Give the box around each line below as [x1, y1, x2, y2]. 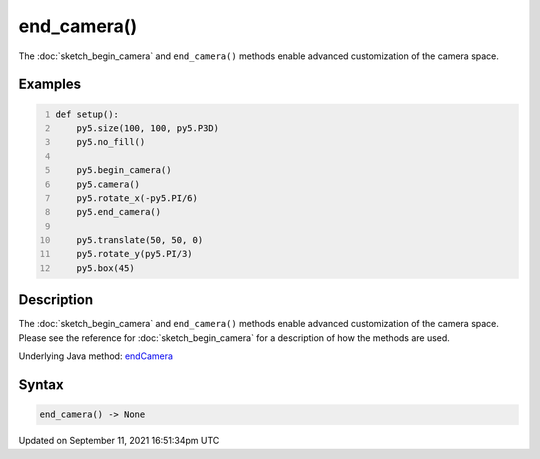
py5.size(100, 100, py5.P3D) [76, 122, 220, 134]
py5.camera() [76, 178, 140, 190]
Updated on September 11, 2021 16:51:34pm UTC [18, 435, 220, 447]
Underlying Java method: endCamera [18, 350, 174, 362]
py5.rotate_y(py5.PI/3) [76, 248, 194, 260]
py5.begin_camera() [76, 165, 172, 176]
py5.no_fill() [76, 136, 146, 148]
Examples [18, 76, 82, 93]
